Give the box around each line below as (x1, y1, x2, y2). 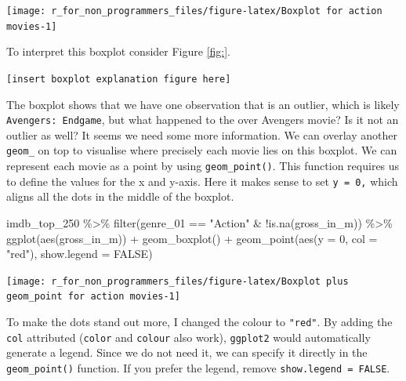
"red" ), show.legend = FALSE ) (6, 245, 153, 262)
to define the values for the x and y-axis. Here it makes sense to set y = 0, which (6, 172, 398, 189)
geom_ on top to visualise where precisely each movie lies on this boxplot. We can (6, 142, 397, 158)
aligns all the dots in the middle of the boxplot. (6, 188, 234, 205)
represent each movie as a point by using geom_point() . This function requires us (6, 158, 400, 174)
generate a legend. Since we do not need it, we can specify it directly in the (6, 344, 368, 361)
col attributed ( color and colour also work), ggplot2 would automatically (6, 328, 371, 345)
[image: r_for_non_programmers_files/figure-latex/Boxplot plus (6, 275, 349, 287)
